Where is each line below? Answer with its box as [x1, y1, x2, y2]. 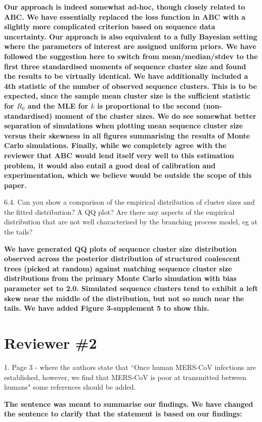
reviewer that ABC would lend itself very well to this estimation [4, 150, 234, 160]
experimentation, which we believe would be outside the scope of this [4, 170, 252, 180]
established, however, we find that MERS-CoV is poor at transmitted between [4, 371, 247, 382]
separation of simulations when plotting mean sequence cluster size [4, 120, 243, 131]
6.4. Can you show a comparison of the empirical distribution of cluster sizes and [4, 197, 255, 207]
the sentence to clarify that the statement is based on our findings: [4, 408, 242, 419]
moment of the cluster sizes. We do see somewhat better [55, 110, 256, 121]
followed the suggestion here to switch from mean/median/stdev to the [4, 51, 258, 61]
